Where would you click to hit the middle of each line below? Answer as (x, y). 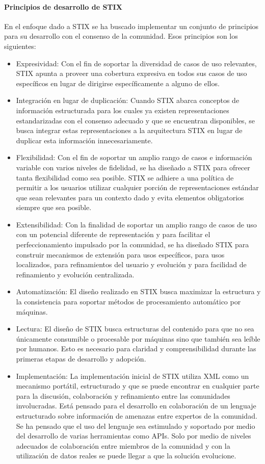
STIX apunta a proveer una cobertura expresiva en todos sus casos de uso (131, 73)
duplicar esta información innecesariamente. (84, 140)
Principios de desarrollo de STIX (63, 6)
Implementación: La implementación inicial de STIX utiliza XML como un (132, 376)
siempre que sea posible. (54, 207)
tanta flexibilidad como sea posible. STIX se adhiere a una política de (125, 177)
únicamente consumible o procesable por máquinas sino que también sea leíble (138, 338)
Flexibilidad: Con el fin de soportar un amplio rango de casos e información (134, 157)
